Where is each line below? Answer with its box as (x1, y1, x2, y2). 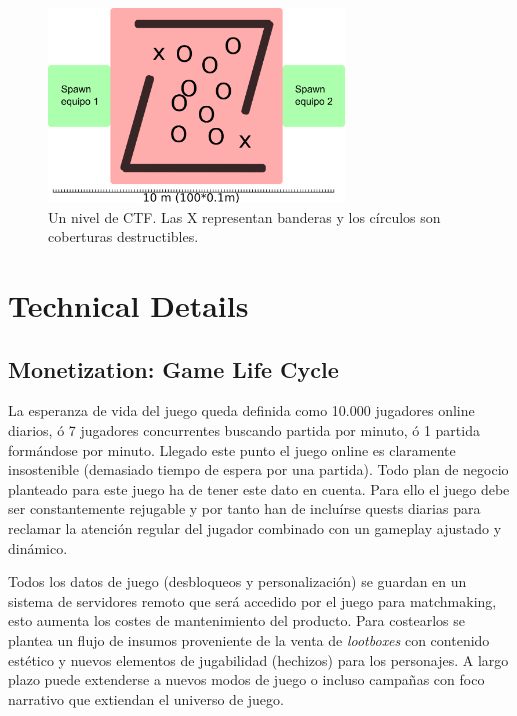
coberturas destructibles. (48, 226, 199, 247)
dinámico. (8, 537, 68, 558)
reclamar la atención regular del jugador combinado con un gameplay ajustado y (8, 517, 502, 538)
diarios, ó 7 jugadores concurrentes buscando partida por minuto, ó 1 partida (8, 420, 480, 441)
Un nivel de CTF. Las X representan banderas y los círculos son (48, 206, 441, 227)
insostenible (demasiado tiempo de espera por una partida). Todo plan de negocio (8, 459, 509, 480)
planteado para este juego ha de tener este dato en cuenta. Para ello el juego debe (8, 478, 510, 499)
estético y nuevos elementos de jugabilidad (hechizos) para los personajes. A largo (8, 649, 509, 670)
